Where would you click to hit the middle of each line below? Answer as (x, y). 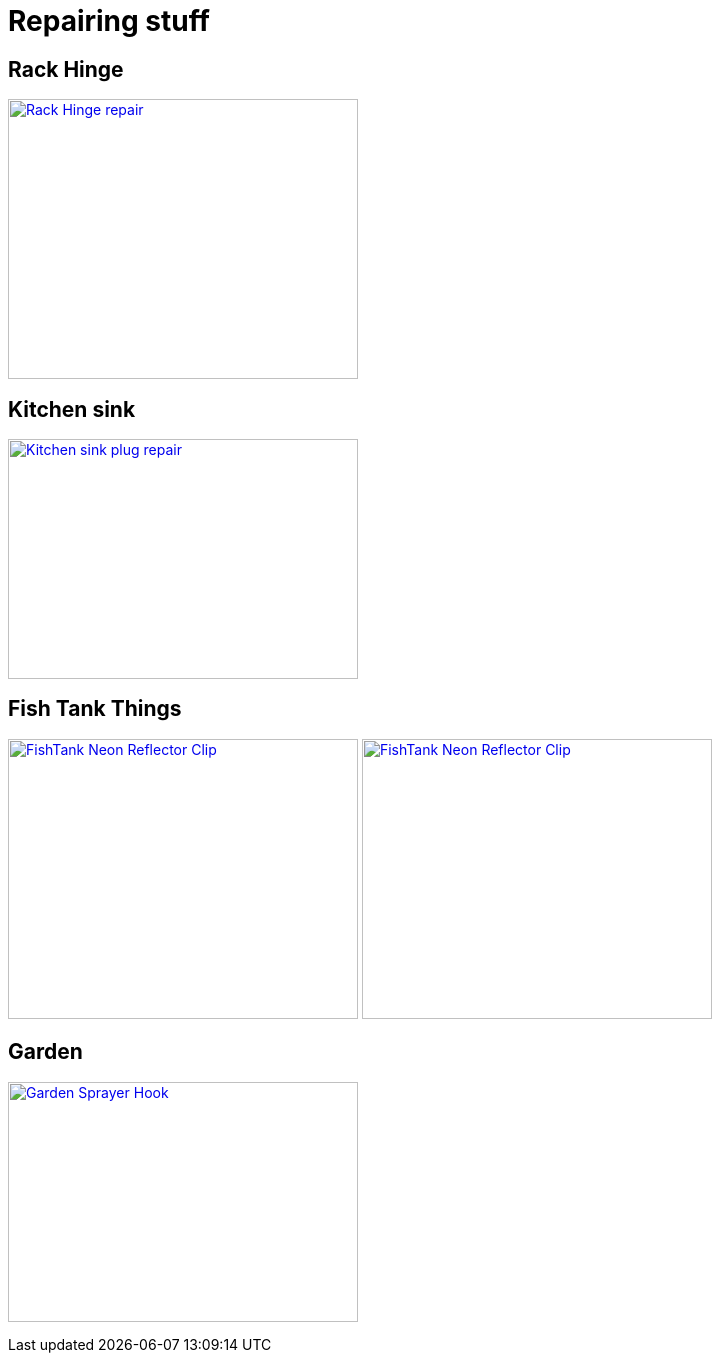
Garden (45, 1052)
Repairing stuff (109, 21)
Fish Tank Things (95, 709)
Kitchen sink (72, 409)
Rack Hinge (66, 69)
